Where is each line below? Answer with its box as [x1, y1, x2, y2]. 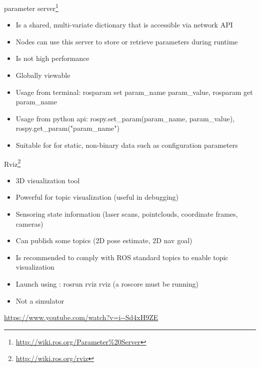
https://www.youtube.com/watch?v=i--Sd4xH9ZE [4, 312, 158, 323]
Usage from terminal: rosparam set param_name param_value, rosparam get [15, 86, 253, 97]
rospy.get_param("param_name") [15, 123, 119, 133]
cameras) [15, 218, 43, 229]
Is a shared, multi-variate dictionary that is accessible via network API [15, 19, 233, 30]
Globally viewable [15, 70, 70, 80]
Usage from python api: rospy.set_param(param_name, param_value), [15, 113, 234, 123]
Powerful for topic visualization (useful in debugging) [15, 192, 179, 202]
